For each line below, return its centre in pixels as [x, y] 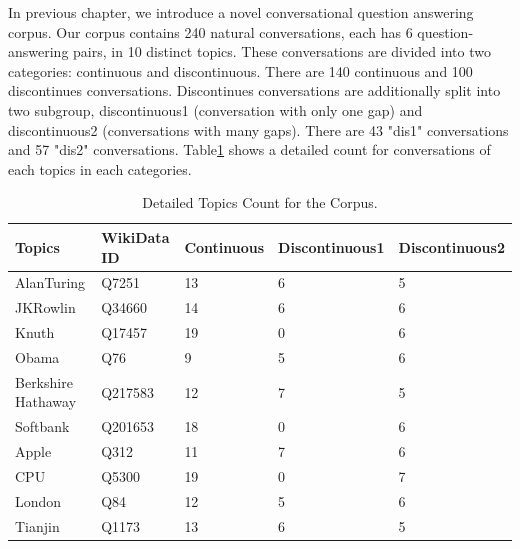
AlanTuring [50, 282]
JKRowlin [45, 307]
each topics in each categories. [100, 168]
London [38, 500]
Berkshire [44, 381]
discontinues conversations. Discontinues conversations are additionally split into [254, 90]
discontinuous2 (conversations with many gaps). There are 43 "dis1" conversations [258, 129]
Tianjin [37, 525]
